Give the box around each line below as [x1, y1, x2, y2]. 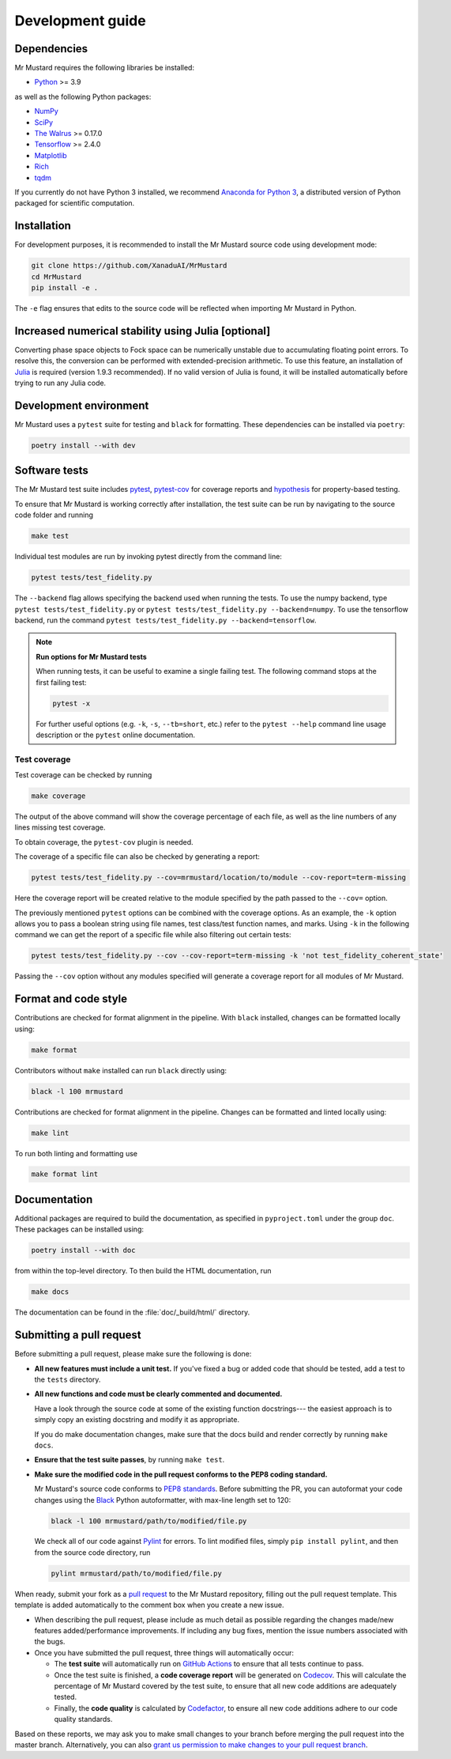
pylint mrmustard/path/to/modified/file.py [51, 1568, 223, 1578]
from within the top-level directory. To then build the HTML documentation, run [14, 1266, 272, 1276]
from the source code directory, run [34, 1547, 151, 1557]
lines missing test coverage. [14, 823, 106, 832]
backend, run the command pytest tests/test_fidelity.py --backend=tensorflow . [14, 615, 317, 625]
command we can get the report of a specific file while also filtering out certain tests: [14, 930, 291, 940]
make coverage [31, 792, 86, 800]
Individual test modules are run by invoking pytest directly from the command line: [14, 552, 282, 562]
